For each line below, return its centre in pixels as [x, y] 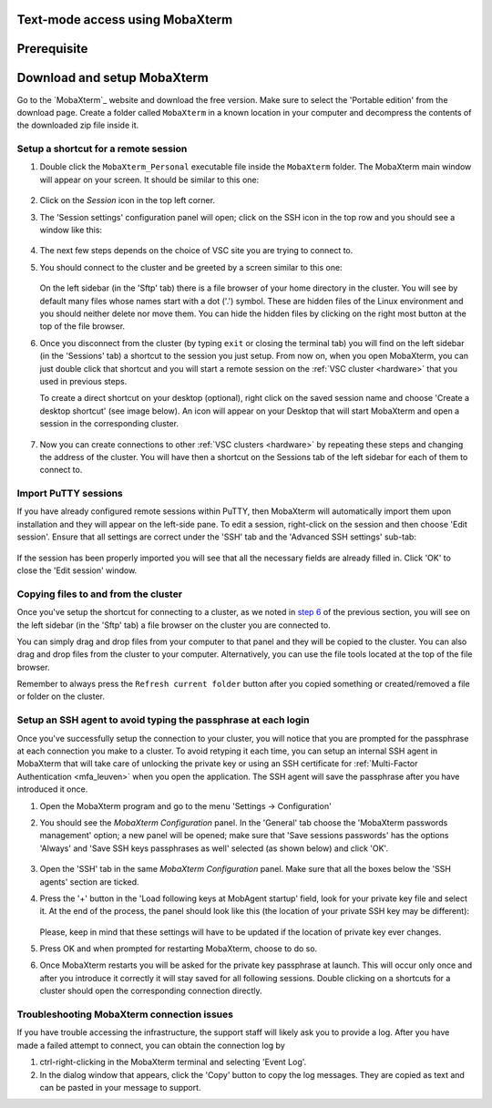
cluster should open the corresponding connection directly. [151, 991]
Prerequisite [52, 49]
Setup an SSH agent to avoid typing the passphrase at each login [163, 720]
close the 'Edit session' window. [77, 570]
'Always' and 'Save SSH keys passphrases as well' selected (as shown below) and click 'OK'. [214, 848]
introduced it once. [52, 789]
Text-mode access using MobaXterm [125, 20]
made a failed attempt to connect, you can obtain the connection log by [151, 1045]
